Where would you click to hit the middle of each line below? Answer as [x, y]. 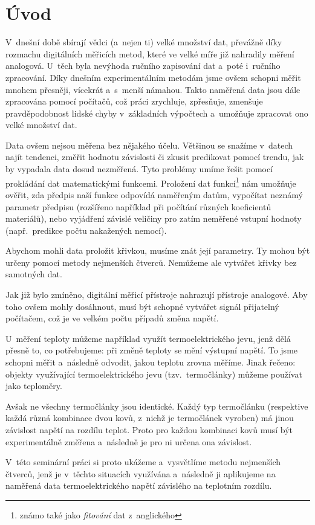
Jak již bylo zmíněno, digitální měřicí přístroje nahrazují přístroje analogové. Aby [157, 295]
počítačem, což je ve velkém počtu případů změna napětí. [112, 318]
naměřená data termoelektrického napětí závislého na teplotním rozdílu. [139, 485]
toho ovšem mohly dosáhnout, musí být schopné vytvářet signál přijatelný [142, 306]
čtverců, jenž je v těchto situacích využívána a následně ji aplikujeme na [141, 473]
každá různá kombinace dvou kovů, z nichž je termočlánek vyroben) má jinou [150, 418]
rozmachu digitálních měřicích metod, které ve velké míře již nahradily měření [150, 53]
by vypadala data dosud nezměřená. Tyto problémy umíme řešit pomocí [139, 169]
